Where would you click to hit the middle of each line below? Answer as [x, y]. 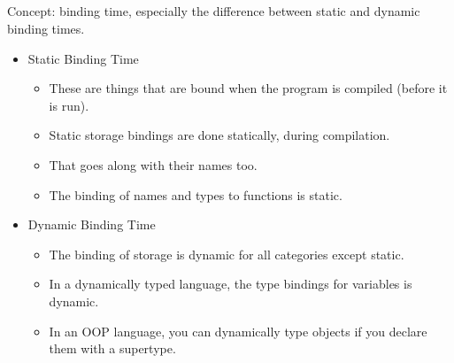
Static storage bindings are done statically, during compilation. [219, 135]
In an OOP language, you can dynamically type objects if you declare [238, 331]
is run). [69, 105]
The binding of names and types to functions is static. [196, 194]
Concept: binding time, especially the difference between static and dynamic [214, 11]
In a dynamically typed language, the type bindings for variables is [231, 284]
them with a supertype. [112, 348]
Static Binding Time [83, 58]
